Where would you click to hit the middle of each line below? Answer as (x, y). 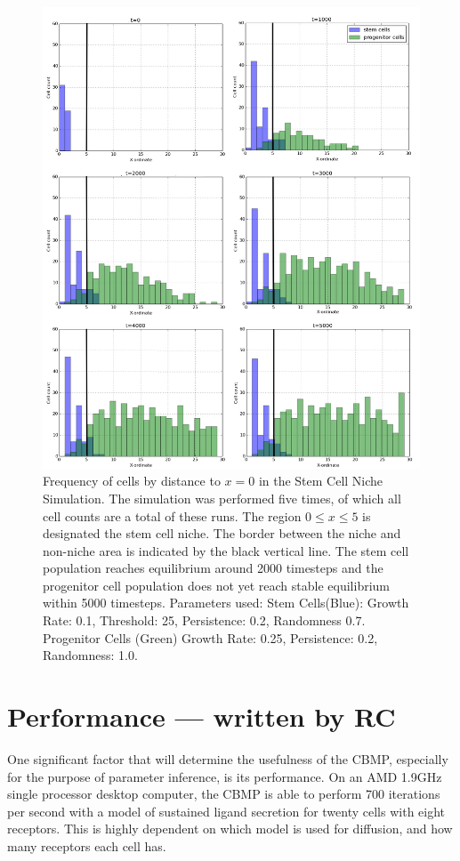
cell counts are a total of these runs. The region (172, 515)
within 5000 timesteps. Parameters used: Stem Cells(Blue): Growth (226, 603)
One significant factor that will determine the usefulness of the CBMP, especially (228, 758)
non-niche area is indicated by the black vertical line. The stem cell (226, 550)
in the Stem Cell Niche (321, 481)
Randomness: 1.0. (90, 655)
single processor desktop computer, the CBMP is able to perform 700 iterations (224, 794)
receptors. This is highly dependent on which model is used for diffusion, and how (230, 829)
